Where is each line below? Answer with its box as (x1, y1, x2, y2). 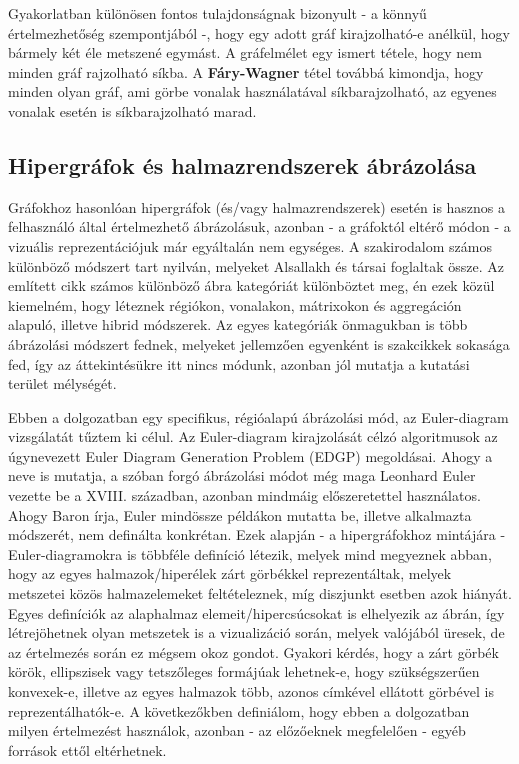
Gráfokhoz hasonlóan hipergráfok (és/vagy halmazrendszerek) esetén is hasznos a (8, 196, 506, 217)
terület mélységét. (8, 373, 117, 394)
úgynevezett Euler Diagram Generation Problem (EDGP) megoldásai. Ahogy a (8, 445, 493, 466)
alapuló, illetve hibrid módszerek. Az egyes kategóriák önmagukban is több (8, 314, 468, 335)
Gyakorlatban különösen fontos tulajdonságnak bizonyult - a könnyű (8, 3, 427, 23)
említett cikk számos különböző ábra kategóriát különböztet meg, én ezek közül (8, 275, 495, 296)
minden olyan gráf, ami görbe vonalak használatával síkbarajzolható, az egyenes (8, 81, 497, 102)
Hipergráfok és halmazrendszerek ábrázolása (8, 149, 477, 180)
